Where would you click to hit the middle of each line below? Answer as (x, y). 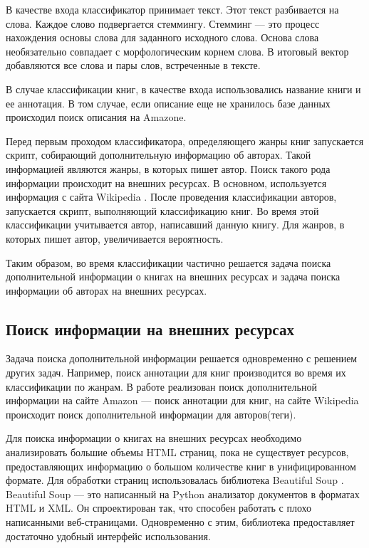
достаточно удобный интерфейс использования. (108, 536)
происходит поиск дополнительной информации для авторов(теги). (151, 414)
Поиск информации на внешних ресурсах (150, 328)
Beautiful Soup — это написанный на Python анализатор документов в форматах (183, 494)
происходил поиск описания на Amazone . (96, 117)
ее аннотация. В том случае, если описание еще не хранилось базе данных (168, 103)
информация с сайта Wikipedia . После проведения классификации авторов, (171, 197)
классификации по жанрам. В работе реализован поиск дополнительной (161, 386)
